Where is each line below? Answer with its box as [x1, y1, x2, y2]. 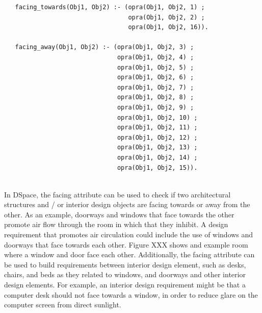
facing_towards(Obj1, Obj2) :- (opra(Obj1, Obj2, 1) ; [15, 4, 205, 11]
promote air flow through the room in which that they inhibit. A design [4, 219, 228, 230]
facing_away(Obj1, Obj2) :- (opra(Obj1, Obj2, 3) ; [15, 43, 194, 51]
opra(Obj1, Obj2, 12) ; [117, 133, 198, 141]
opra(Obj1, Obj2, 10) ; [117, 114, 198, 121]
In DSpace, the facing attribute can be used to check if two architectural [4, 189, 231, 199]
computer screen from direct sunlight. [4, 299, 121, 310]
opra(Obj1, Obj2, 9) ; [117, 103, 194, 111]
